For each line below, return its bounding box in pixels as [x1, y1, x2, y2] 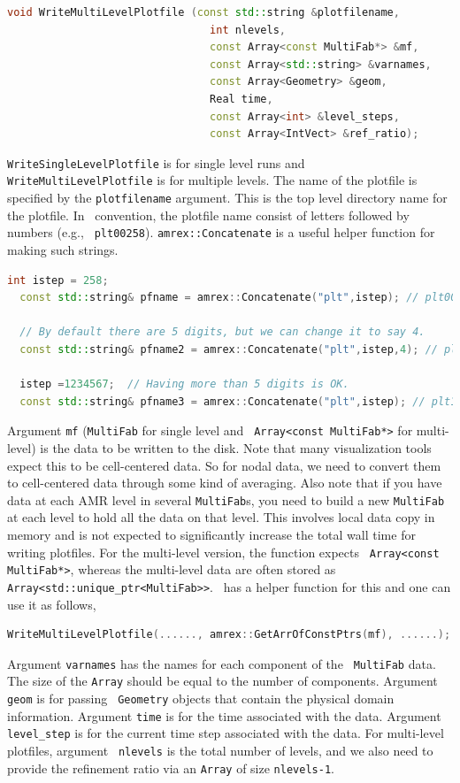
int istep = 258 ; [7, 273, 109, 287]
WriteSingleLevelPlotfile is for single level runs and [7, 153, 305, 172]
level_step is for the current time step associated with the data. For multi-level [7, 724, 444, 742]
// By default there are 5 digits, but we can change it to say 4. [19, 326, 425, 339]
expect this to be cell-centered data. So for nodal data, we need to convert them [7, 456, 441, 474]
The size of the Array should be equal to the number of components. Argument [7, 672, 438, 690]
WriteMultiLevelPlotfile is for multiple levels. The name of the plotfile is [7, 171, 418, 189]
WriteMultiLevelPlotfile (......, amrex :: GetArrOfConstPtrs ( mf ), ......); [7, 628, 451, 641]
